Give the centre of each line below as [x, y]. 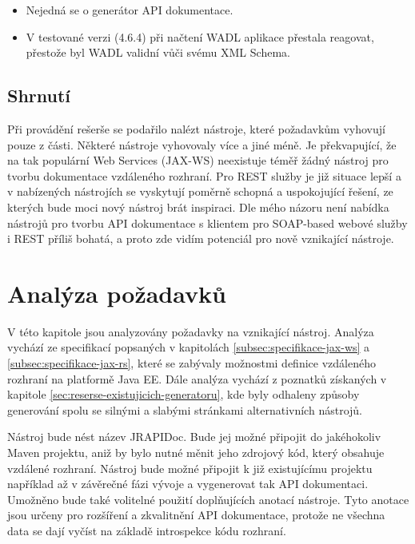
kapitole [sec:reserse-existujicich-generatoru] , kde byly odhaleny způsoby [184, 394]
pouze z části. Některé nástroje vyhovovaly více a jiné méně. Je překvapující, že [202, 144]
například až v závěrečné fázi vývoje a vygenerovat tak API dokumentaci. [188, 484]
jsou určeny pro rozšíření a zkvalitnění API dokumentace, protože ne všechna [196, 515]
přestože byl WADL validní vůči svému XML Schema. [158, 52]
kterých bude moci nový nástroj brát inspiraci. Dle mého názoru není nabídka [198, 206]
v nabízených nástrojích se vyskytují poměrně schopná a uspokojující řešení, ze [200, 191]
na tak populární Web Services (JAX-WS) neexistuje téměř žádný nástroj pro [198, 160]
